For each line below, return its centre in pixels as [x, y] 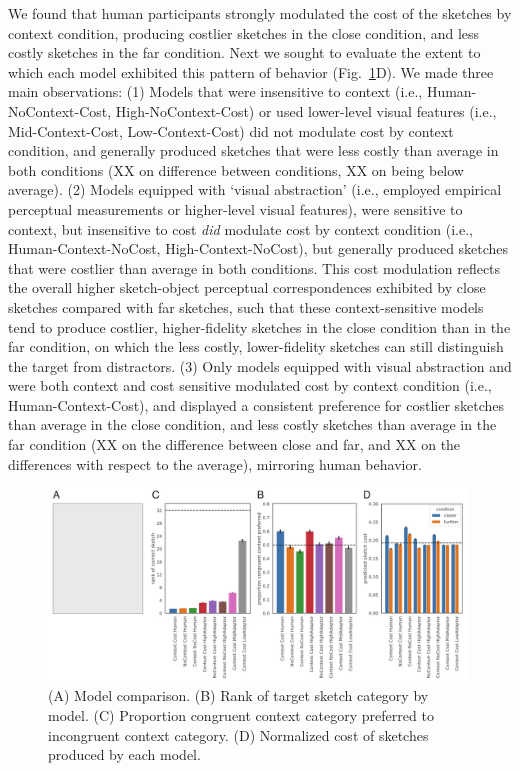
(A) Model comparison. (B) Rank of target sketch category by [238, 695]
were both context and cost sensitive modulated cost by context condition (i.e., [250, 385]
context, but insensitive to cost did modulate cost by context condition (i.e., [240, 228]
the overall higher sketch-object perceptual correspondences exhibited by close [247, 287]
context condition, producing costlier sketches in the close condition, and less [244, 32]
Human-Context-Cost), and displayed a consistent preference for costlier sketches [256, 404]
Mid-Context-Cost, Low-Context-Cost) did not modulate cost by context [231, 130]
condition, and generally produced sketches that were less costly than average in [253, 150]
